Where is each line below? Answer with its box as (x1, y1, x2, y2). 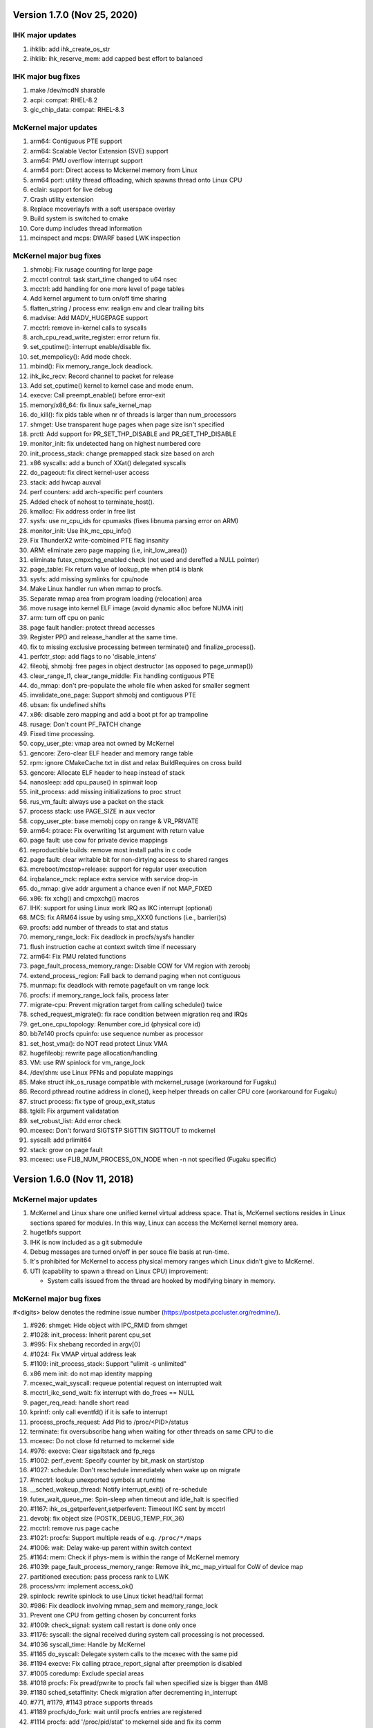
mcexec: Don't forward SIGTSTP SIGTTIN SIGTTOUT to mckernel (30, 1127, 216, 1135)
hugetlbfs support (30, 1228, 82, 1237)
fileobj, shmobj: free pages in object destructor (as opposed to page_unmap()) (30, 662, 254, 670)
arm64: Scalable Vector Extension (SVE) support (30, 147, 169, 155)
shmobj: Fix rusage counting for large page (30, 265, 153, 274)
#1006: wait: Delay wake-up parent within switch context (30, 1543, 192, 1552)
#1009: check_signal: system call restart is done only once (30, 1621, 197, 1629)
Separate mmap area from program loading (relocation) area (30, 594, 202, 603)
